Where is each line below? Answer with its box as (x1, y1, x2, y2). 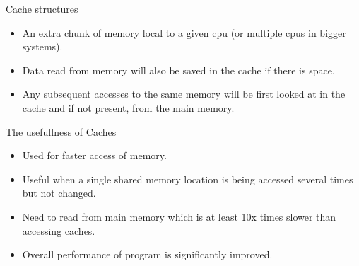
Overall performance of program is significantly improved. (22, 247, 273, 262)
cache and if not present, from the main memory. (22, 100, 235, 115)
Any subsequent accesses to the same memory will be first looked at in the (22, 86, 346, 101)
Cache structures (6, 1, 78, 16)
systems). (22, 39, 63, 54)
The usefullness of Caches (6, 124, 117, 139)
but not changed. (22, 185, 96, 200)
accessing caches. (22, 223, 95, 238)
